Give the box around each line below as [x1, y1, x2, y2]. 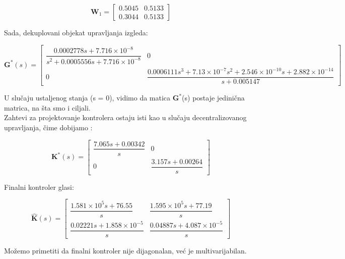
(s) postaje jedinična [182, 92, 245, 103]
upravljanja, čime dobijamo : [4, 122, 93, 132]
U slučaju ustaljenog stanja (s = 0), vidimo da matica [4, 92, 171, 103]
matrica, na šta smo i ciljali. [4, 102, 91, 113]
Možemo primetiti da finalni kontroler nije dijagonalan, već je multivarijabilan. [4, 245, 247, 256]
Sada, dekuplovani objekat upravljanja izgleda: [4, 27, 148, 37]
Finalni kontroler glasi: [4, 181, 74, 192]
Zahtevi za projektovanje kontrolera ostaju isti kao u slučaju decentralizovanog [4, 112, 247, 123]
